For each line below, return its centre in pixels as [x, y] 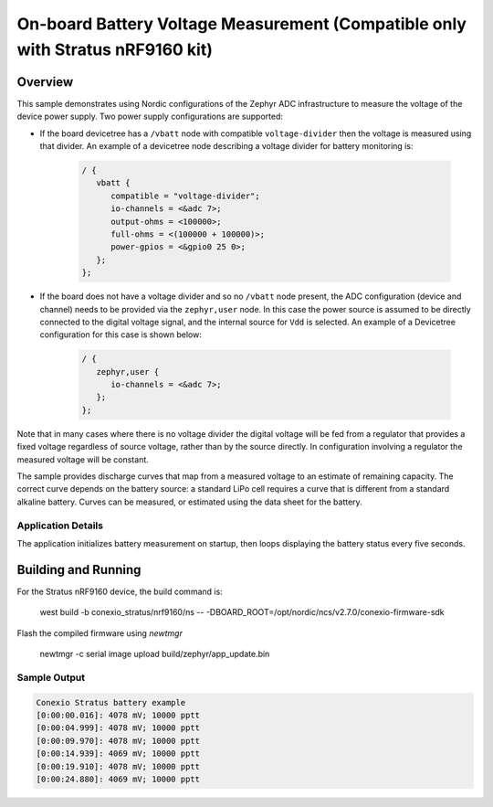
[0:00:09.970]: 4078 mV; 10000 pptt [118, 741]
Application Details [60, 526]
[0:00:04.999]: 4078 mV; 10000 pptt [118, 728]
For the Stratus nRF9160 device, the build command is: [120, 591]
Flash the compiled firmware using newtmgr [100, 633]
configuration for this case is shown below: [121, 334]
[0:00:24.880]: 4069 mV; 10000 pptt [118, 779]
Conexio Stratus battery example [111, 702]
